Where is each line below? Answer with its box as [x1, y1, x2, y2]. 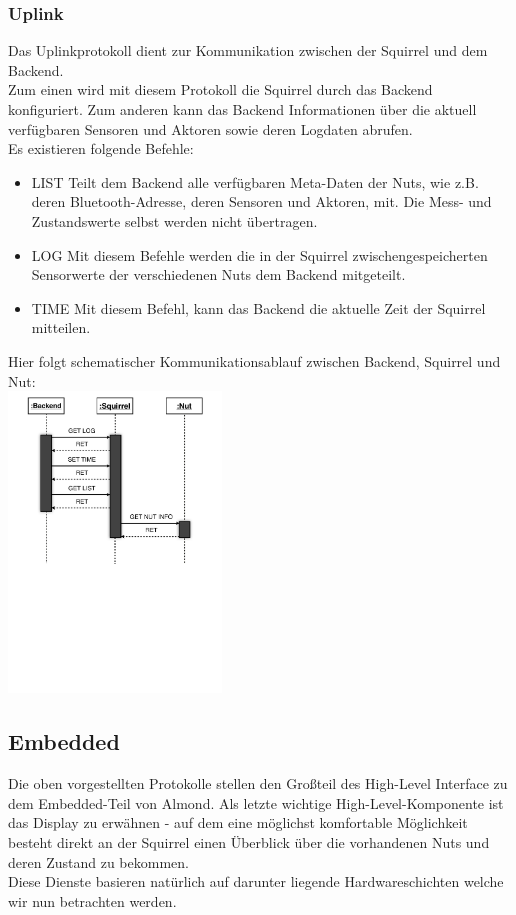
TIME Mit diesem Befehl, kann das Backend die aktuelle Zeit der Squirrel [31, 297, 486, 318]
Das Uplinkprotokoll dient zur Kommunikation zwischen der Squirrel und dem [8, 40, 488, 61]
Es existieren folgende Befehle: [8, 138, 194, 159]
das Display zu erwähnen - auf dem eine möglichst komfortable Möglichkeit [8, 812, 468, 833]
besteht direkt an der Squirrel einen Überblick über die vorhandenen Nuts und [8, 832, 490, 853]
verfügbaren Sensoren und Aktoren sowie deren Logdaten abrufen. [8, 118, 413, 139]
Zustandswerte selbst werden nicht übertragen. [31, 210, 318, 231]
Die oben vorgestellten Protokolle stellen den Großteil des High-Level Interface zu [8, 773, 508, 794]
